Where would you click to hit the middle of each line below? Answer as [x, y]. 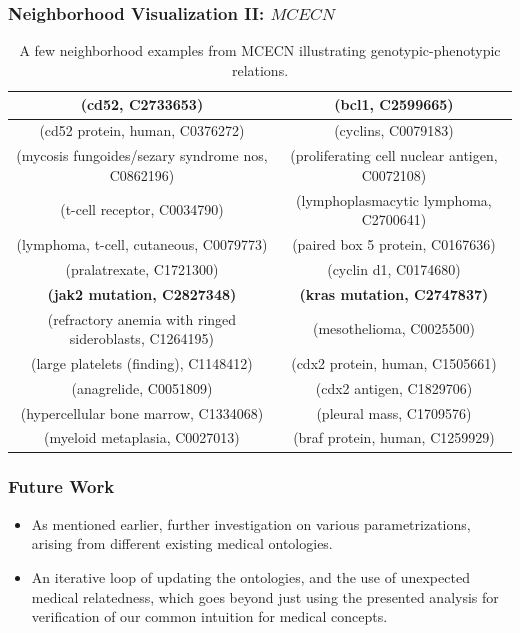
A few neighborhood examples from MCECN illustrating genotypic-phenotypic [260, 50]
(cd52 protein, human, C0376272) [142, 130]
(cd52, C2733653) [142, 104]
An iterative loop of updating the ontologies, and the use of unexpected [250, 576]
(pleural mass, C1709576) [394, 412]
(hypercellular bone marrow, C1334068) [142, 412]
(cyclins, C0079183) [394, 130]
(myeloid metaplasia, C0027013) [142, 437]
